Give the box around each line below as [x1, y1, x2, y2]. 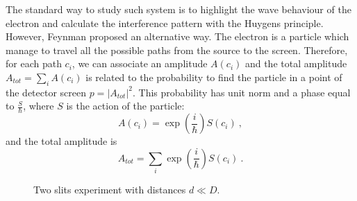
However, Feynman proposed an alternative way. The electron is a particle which [6, 29, 349, 44]
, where [23, 98, 54, 113]
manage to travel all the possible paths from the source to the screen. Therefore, [6, 42, 348, 57]
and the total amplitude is [6, 134, 117, 148]
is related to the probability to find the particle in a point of [85, 69, 342, 84]
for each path [6, 56, 62, 71]
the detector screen [6, 85, 87, 99]
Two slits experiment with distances [33, 182, 186, 197]
